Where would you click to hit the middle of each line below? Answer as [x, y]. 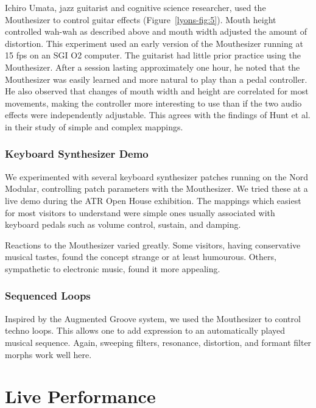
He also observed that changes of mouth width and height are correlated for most [157, 91]
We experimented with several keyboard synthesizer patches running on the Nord [156, 176]
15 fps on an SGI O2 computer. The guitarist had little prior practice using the [153, 55]
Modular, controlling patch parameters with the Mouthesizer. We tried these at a [156, 188]
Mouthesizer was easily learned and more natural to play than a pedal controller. [156, 79]
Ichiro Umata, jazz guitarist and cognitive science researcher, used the [135, 7]
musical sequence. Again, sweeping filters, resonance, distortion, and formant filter [158, 342]
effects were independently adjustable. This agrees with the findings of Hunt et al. [158, 115]
